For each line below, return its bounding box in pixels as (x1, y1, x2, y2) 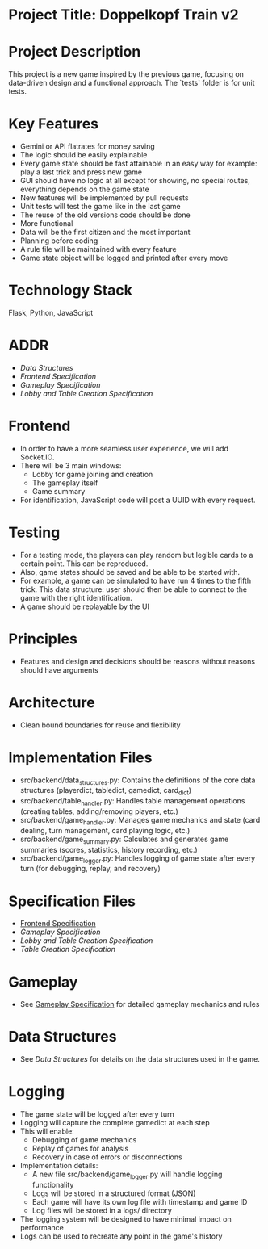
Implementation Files (8, 748, 153, 766)
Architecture (8, 693, 95, 711)
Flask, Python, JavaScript (8, 308, 94, 317)
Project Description (8, 43, 141, 61)
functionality (31, 1180, 74, 1189)
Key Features (8, 115, 99, 133)
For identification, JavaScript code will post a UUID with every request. (19, 495, 256, 505)
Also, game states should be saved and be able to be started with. (19, 567, 241, 576)
